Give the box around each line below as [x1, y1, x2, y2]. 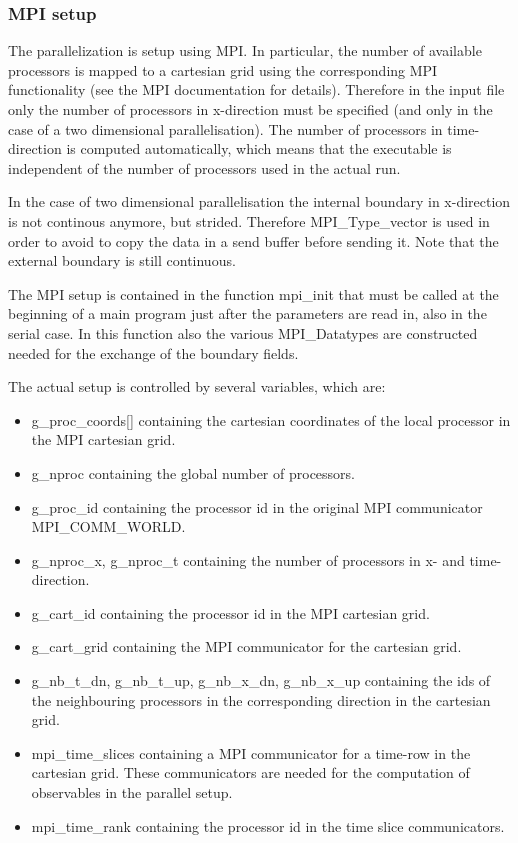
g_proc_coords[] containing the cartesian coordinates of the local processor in [31, 409, 511, 430]
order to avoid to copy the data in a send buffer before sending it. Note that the [8, 230, 499, 251]
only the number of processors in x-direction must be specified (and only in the [8, 99, 493, 119]
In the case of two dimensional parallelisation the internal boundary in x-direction [8, 191, 511, 212]
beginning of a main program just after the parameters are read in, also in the [8, 303, 487, 324]
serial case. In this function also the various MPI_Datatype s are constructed [8, 322, 478, 343]
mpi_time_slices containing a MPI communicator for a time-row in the [31, 742, 471, 763]
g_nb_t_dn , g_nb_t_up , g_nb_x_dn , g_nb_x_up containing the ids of [31, 670, 491, 691]
